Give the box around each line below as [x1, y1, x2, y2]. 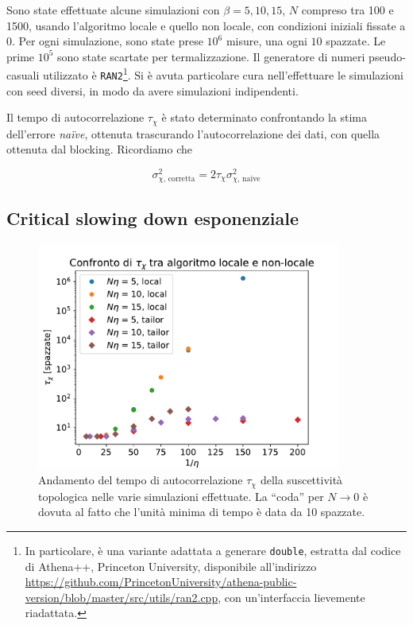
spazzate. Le [326, 33, 386, 49]
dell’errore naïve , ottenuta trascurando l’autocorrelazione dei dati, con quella [6, 125, 380, 142]
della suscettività [260, 472, 343, 488]
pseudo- [369, 48, 406, 64]
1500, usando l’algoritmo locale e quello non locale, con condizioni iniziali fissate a [6, 17, 406, 33]
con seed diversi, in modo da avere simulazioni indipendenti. [6, 82, 299, 99]
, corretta [163, 175, 195, 184]
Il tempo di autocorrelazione [6, 109, 145, 126]
